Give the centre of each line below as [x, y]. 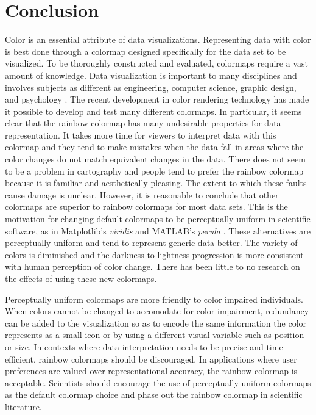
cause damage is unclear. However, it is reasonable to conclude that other [142, 194]
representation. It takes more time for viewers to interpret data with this [141, 135]
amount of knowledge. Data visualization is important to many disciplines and [151, 75]
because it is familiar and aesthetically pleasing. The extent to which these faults [156, 183]
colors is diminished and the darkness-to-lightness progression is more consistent [154, 254]
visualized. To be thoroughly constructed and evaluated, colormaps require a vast [156, 63]
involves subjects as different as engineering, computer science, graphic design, [151, 87]
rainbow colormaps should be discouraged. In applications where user [168, 359]
